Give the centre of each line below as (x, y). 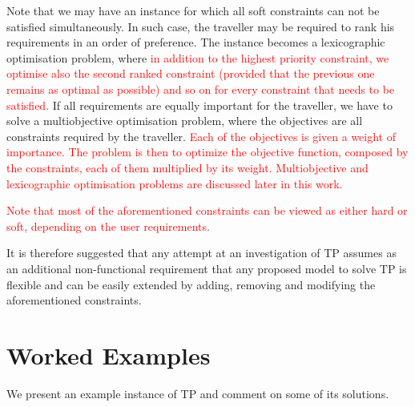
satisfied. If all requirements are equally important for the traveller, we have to (199, 105)
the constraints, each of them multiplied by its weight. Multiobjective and (187, 167)
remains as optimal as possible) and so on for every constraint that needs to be (201, 89)
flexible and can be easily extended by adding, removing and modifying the (191, 284)
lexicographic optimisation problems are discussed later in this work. (175, 183)
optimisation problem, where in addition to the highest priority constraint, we (198, 57)
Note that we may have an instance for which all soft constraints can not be (193, 10)
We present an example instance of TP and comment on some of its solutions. (198, 393)
